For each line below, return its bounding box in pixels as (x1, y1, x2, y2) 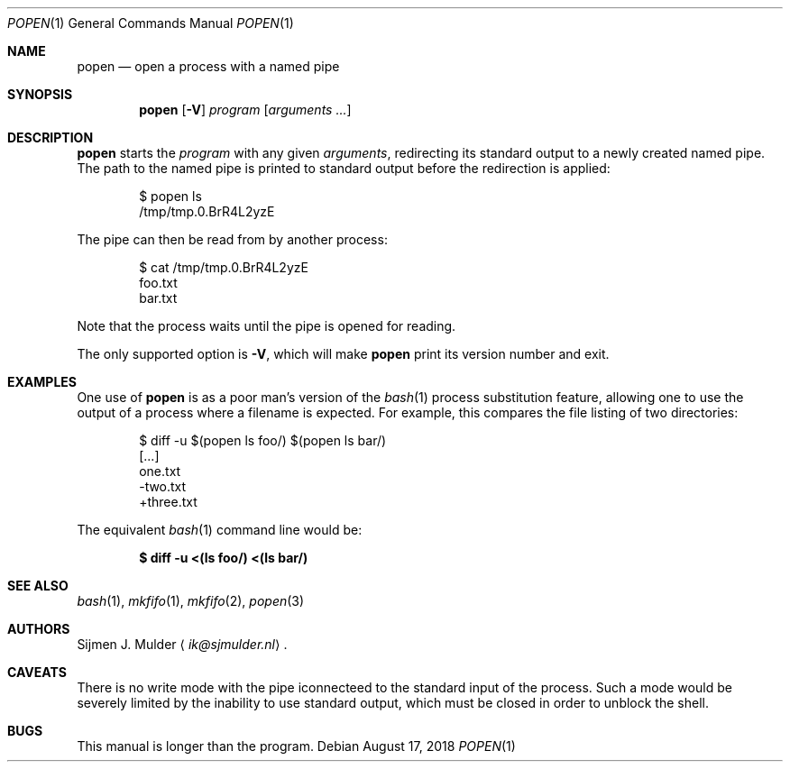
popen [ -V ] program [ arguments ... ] (139, 102, 352, 117)
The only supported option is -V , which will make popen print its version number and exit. (77, 346, 610, 362)
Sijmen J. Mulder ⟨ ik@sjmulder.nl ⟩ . (77, 636, 288, 652)
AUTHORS (7, 621, 70, 636)
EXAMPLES (7, 374, 77, 389)
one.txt (139, 463, 181, 479)
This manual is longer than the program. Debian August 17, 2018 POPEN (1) (77, 738, 516, 754)
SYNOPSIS (7, 87, 73, 102)
